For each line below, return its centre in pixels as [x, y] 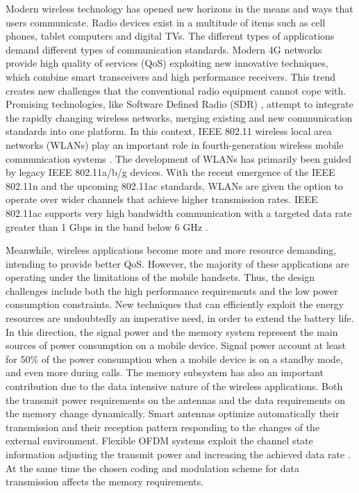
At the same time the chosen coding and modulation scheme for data [152, 468]
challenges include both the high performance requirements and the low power [172, 290]
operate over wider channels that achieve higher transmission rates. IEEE [162, 199]
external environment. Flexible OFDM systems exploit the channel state [159, 441]
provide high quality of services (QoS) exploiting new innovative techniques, [167, 63]
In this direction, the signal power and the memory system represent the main [172, 331]
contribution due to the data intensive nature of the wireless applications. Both [174, 386]
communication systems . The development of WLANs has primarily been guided [179, 158]
